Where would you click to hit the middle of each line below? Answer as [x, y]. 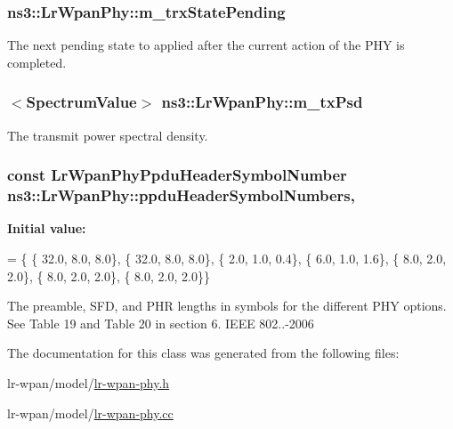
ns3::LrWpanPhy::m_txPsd [262, 102]
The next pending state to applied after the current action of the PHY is [206, 45]
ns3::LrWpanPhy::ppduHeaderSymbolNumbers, [182, 195]
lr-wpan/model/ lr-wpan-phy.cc [90, 413]
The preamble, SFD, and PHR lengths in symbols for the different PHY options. [227, 306]
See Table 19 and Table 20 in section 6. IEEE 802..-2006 [161, 323]
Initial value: [47, 228]
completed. [37, 62]
